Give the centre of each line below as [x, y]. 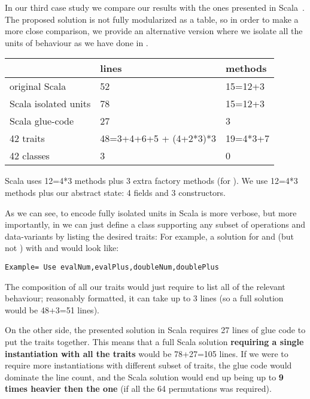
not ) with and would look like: [62, 248]
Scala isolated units [50, 104]
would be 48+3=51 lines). [52, 309]
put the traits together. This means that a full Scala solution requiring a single [154, 341]
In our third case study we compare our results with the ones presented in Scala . [155, 7]
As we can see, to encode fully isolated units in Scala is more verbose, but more [151, 212]
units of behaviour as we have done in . [77, 42]
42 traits [27, 138]
